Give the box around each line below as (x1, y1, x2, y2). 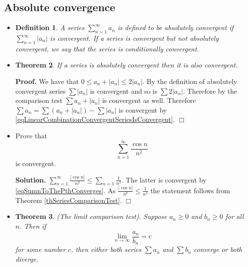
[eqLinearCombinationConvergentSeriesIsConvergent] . (15, 114, 175, 124)
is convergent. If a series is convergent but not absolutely (50, 33, 219, 43)
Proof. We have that (15, 76, 79, 86)
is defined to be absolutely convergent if (117, 22, 233, 33)
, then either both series (71, 244, 142, 254)
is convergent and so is (90, 85, 158, 96)
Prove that (15, 130, 47, 140)
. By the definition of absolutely (142, 76, 237, 86)
